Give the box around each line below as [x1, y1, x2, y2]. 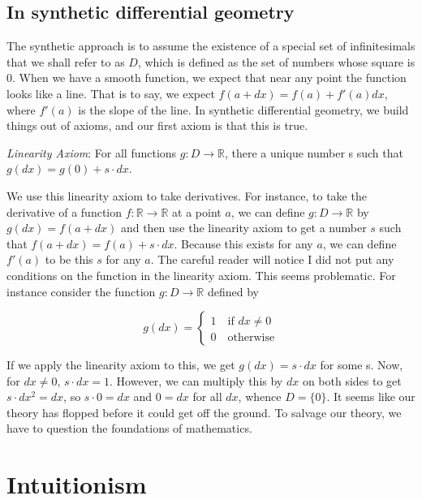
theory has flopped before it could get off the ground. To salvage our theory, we [6, 403, 402, 420]
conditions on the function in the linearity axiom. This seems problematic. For [6, 266, 396, 283]
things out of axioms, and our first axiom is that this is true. [6, 117, 308, 134]
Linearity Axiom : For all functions [6, 144, 177, 161]
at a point [172, 203, 222, 220]
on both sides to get [302, 372, 402, 389]
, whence [238, 388, 282, 405]
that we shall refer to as [6, 53, 125, 70]
